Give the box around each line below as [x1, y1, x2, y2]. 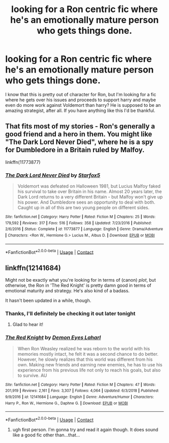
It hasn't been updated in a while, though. [5, 297, 92, 303]
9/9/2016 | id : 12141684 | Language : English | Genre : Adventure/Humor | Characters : [5, 395, 154, 400]
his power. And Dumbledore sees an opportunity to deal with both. [17, 199, 155, 205]
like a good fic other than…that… [12, 432, 80, 438]
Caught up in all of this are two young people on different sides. [17, 205, 150, 211]
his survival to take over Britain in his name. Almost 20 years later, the [17, 188, 162, 195]
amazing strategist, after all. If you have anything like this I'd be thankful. [5, 107, 155, 113]
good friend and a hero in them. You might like [5, 130, 152, 139]
